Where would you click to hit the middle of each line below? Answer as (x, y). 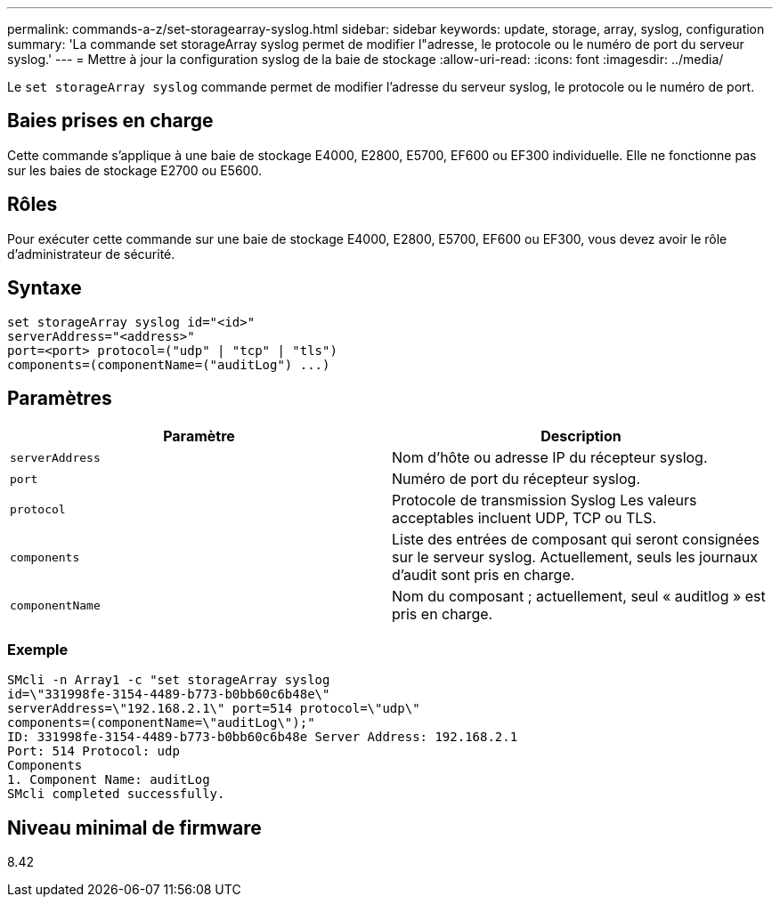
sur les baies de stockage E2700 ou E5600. (134, 170)
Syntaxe (45, 288)
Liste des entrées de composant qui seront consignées (576, 540)
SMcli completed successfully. (116, 794)
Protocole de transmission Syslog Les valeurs (544, 500)
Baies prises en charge (110, 121)
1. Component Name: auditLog (109, 780)
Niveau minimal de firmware (134, 827)
